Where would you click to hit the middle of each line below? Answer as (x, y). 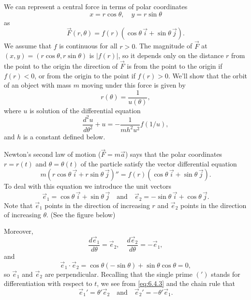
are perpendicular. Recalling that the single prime (119, 274)
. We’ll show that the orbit (207, 75)
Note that (18, 205)
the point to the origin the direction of (61, 66)
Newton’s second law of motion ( (52, 154)
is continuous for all (88, 46)
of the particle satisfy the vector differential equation (159, 163)
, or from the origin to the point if (85, 75)
